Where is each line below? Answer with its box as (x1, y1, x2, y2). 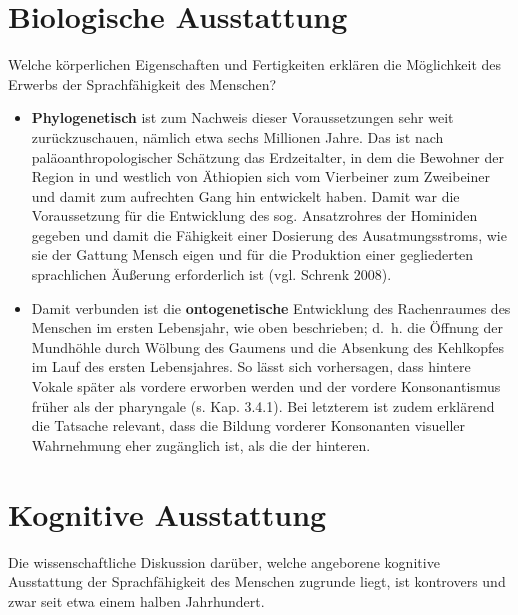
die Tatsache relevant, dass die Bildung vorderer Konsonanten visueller (31, 415, 466, 436)
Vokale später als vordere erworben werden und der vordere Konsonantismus (31, 376, 501, 397)
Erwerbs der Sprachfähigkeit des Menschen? (8, 73, 277, 94)
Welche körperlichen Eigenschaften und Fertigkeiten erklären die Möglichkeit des (8, 54, 502, 75)
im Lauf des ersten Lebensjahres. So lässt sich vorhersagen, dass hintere (31, 356, 471, 377)
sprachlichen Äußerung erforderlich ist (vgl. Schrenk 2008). (31, 264, 392, 285)
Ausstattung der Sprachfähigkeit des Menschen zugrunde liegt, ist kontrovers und (8, 571, 506, 592)
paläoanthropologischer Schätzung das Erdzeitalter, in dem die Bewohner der (31, 146, 504, 167)
